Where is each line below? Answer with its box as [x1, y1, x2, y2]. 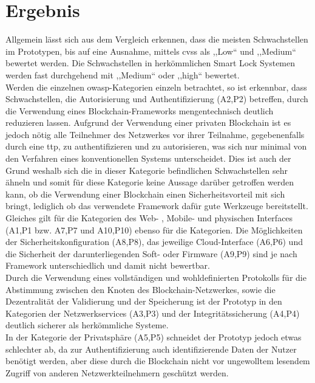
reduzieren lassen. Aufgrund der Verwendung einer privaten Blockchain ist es [5, 116, 291, 129]
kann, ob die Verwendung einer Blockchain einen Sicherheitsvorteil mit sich [5, 187, 285, 200]
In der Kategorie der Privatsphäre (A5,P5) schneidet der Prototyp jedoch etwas [5, 330, 302, 343]
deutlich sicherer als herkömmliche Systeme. [5, 319, 169, 331]
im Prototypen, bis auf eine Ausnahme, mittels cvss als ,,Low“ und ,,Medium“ [5, 44, 296, 57]
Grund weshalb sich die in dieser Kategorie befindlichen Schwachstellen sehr [5, 164, 288, 176]
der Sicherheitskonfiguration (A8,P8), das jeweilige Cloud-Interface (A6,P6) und [5, 235, 303, 248]
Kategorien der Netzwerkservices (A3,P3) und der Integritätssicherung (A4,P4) [5, 306, 300, 319]
